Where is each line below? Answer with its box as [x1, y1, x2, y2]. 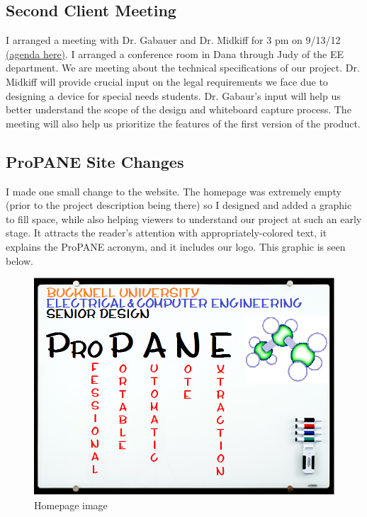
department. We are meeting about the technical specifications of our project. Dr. [6, 60, 360, 75]
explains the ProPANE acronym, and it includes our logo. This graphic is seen [6, 239, 346, 254]
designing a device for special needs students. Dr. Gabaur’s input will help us [6, 88, 341, 103]
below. [6, 253, 33, 268]
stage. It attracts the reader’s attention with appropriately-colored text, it [6, 225, 327, 240]
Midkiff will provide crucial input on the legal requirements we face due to [6, 74, 328, 89]
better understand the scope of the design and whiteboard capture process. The [6, 102, 351, 117]
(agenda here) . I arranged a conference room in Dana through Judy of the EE [6, 46, 344, 61]
